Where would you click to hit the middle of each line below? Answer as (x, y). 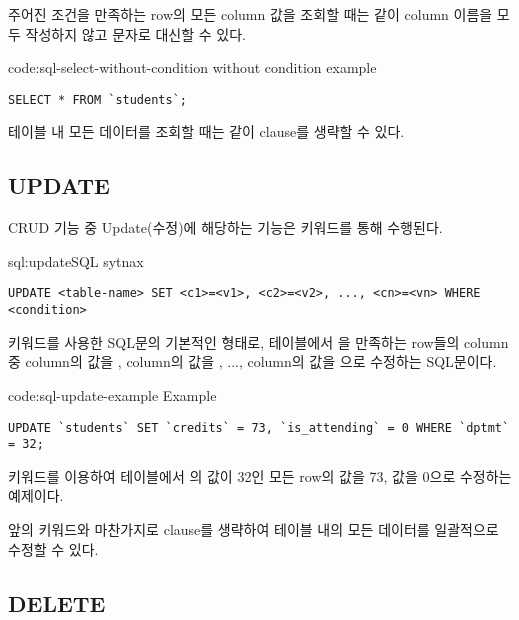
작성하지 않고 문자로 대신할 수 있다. (135, 33)
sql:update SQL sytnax (76, 260)
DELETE (57, 602)
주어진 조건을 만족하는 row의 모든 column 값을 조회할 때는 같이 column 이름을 (250, 14)
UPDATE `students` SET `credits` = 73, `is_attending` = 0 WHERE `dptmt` (259, 427)
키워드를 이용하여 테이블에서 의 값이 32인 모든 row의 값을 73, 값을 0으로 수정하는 (260, 475)
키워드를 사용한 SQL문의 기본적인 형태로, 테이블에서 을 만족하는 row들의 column (258, 341)
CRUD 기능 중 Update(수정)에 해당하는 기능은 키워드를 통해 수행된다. (225, 227)
